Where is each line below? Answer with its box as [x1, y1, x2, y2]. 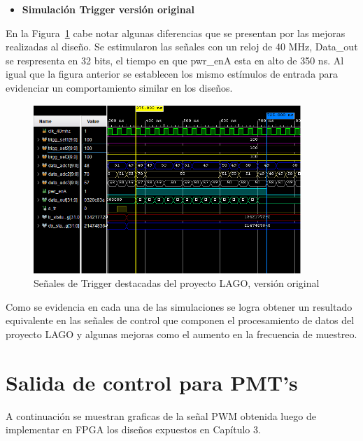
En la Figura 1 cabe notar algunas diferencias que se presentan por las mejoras [6, 25, 346, 40]
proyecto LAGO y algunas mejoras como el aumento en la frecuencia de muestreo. [6, 326, 357, 341]
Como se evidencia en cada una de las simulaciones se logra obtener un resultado [6, 299, 353, 314]
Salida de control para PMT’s [6, 367, 298, 396]
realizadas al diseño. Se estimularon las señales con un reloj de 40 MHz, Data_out [6, 39, 358, 54]
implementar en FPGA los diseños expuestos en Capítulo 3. [6, 422, 261, 437]
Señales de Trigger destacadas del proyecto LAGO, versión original [34, 276, 320, 290]
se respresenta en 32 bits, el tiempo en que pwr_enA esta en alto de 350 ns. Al [6, 52, 344, 67]
